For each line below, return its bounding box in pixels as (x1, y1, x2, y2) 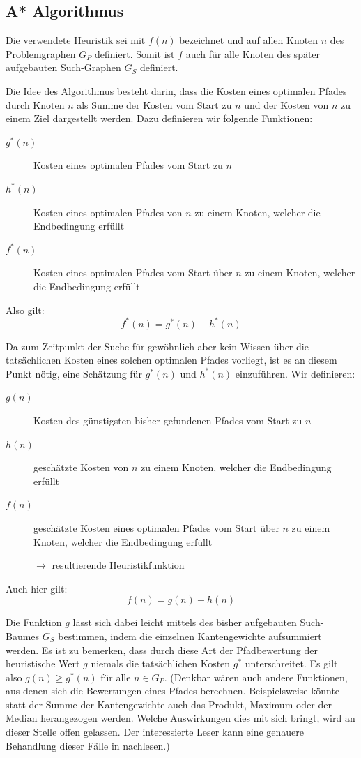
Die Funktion (6, 615, 62, 630)
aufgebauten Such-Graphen (6, 60, 121, 75)
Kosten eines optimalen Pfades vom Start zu (33, 158, 223, 172)
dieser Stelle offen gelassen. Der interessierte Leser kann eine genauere (6, 724, 305, 739)
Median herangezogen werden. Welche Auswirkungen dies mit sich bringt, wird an (6, 711, 355, 725)
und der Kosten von (244, 97, 329, 112)
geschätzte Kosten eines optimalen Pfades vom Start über (33, 520, 279, 535)
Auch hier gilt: (6, 581, 68, 595)
